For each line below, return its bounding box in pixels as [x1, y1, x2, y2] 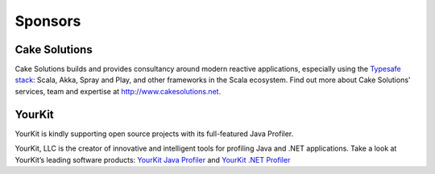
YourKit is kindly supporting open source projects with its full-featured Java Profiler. [14, 129, 294, 139]
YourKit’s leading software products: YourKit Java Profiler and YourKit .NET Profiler [14, 155, 291, 164]
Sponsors [14, 12, 81, 30]
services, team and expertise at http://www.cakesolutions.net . [14, 86, 222, 96]
